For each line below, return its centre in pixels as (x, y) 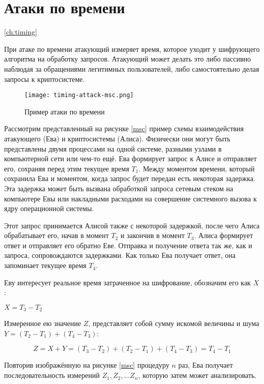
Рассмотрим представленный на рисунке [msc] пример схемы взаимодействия (124, 128)
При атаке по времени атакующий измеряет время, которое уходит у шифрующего (132, 49)
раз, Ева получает (206, 365)
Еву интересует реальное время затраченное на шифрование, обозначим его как (127, 282)
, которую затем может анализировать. (197, 375)
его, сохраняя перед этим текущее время (67, 168)
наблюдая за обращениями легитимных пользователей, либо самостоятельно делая (132, 68)
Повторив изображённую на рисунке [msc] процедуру (87, 365)
